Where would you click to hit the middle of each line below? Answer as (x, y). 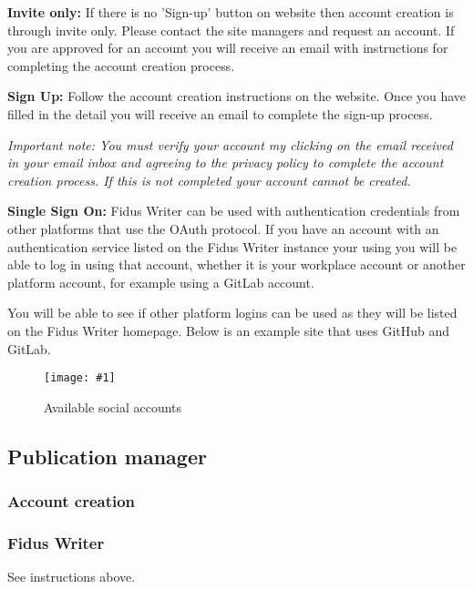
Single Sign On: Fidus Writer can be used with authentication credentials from (234, 211)
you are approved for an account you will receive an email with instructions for (228, 48)
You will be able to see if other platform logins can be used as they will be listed (232, 313)
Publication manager (107, 456)
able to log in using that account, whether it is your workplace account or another (236, 264)
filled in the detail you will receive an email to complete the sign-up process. (220, 113)
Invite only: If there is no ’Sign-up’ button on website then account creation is (231, 12)
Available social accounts (113, 406)
